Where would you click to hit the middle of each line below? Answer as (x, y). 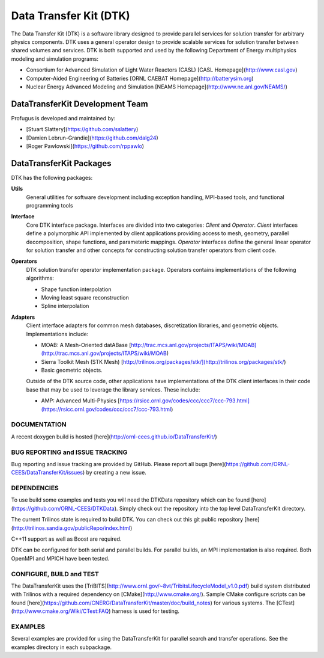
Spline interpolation (65, 306)
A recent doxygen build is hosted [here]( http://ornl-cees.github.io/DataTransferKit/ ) (114, 437)
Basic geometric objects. (72, 371)
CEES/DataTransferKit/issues (47, 473)
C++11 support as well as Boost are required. (66, 539)
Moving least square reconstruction (85, 297)
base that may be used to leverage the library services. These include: (113, 389)
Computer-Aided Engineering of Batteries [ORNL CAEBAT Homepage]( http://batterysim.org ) (140, 78)
